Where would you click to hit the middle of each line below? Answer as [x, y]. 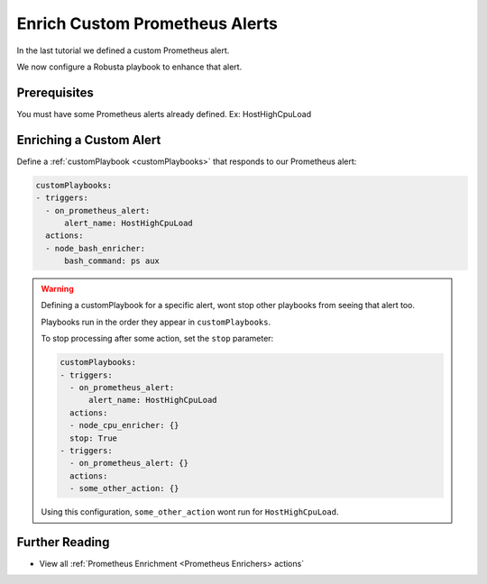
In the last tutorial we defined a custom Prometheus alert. [123, 50]
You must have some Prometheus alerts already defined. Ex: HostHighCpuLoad [164, 114]
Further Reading [63, 542]
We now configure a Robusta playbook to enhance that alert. [129, 67]
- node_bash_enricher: [96, 248]
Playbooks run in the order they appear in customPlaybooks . [156, 322]
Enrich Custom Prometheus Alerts [147, 23]
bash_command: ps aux [112, 261]
